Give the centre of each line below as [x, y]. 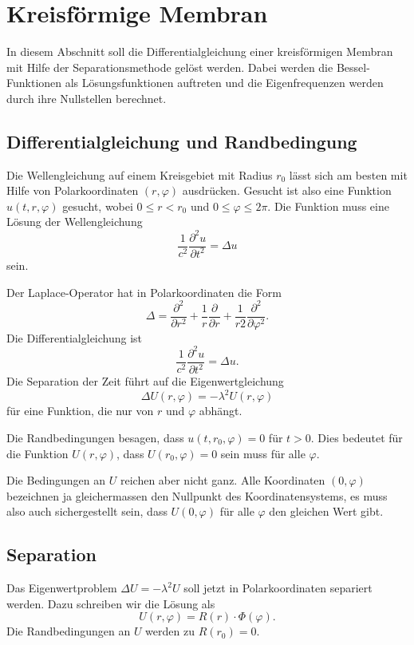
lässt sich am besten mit [348, 174]
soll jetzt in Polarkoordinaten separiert [278, 588]
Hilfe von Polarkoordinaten [73, 190]
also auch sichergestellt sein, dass [87, 511]
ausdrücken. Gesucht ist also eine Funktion [287, 190]
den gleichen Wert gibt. [326, 511]
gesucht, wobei [98, 206]
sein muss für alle [263, 453]
